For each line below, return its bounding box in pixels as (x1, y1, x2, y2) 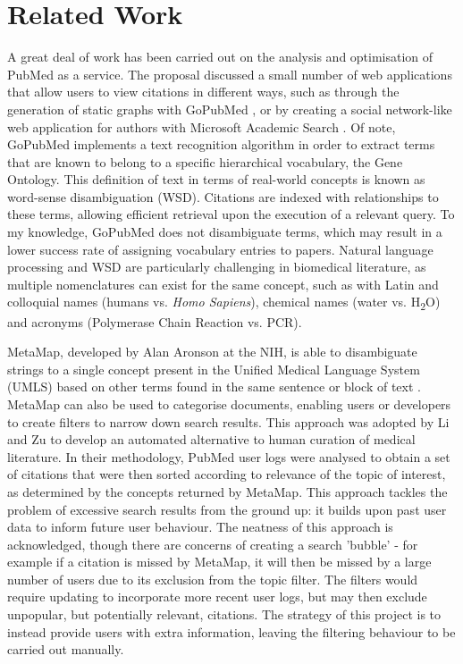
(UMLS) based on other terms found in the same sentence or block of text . (7, 377, 421, 396)
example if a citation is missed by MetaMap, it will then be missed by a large (7, 552, 432, 571)
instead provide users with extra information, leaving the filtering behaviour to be (7, 622, 456, 641)
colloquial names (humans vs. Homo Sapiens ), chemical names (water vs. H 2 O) (7, 292, 441, 314)
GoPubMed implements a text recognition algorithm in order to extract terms (7, 135, 435, 154)
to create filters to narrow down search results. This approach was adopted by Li (7, 412, 450, 431)
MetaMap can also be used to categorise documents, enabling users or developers (7, 394, 451, 413)
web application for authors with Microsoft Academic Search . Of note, (7, 117, 396, 136)
